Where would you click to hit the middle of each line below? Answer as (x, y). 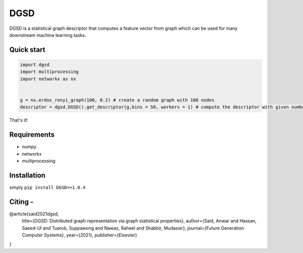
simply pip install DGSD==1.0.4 (47, 187)
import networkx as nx (48, 79)
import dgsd (35, 65)
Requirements (32, 135)
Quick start (27, 50)
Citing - (21, 202)
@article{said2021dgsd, (34, 214)
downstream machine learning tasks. (48, 35)
